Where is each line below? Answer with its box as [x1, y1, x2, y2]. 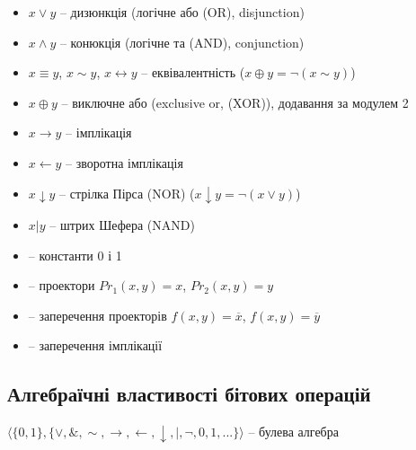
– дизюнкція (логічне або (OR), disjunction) [59, 3, 305, 21]
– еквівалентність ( [141, 63, 245, 82]
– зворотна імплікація [66, 153, 183, 172]
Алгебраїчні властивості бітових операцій [7, 380, 371, 408]
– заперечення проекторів [28, 305, 167, 324]
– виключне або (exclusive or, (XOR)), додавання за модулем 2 [61, 93, 409, 111]
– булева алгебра [248, 422, 339, 441]
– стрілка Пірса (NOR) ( [59, 183, 195, 202]
